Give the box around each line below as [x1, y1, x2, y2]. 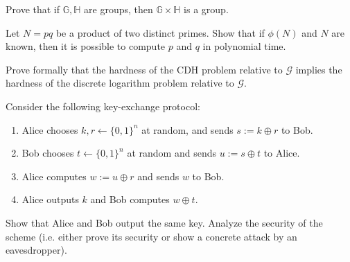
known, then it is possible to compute [6, 39, 166, 53]
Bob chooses [21, 146, 74, 160]
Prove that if [6, 2, 60, 16]
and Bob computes [90, 192, 170, 207]
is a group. [184, 2, 229, 16]
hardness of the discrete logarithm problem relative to [6, 76, 234, 90]
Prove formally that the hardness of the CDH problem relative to [6, 62, 283, 76]
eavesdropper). [6, 243, 67, 257]
